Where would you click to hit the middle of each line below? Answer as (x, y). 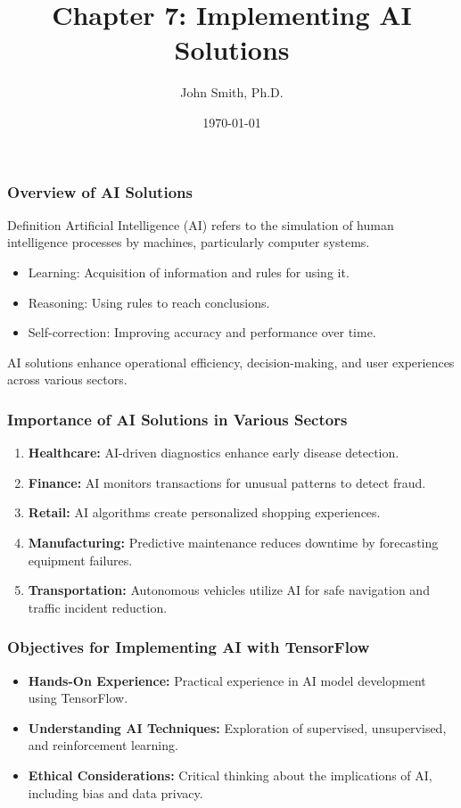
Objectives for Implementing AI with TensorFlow (189, 647)
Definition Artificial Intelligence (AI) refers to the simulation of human (201, 224)
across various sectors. (67, 379)
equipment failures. (80, 560)
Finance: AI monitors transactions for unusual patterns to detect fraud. (227, 482)
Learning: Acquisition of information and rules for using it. (189, 272)
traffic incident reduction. (98, 607)
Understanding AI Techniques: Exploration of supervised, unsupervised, (237, 727)
